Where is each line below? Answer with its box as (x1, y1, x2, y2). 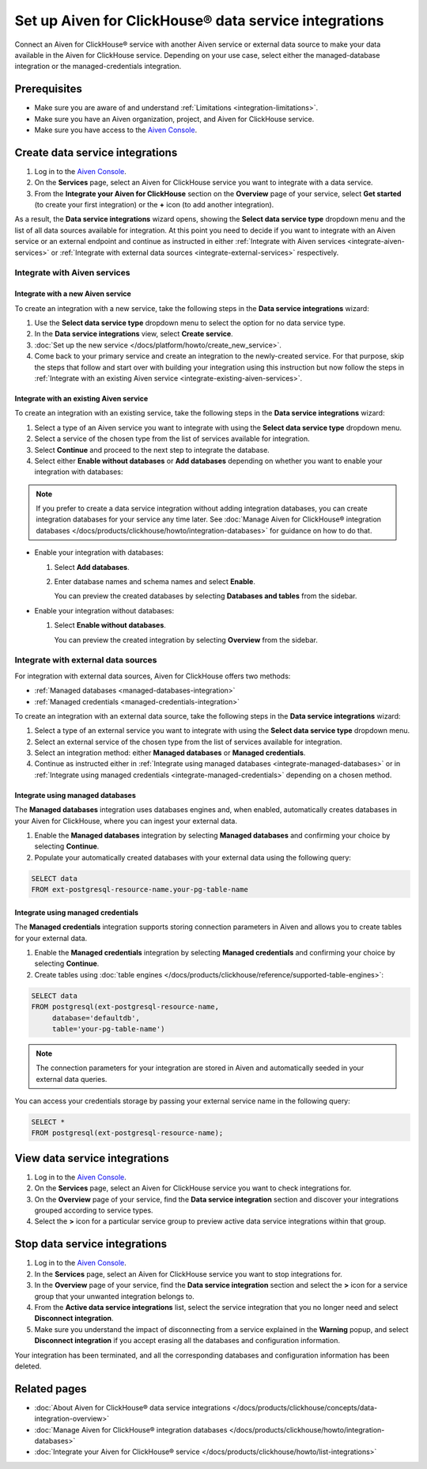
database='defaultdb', (51, 1013, 140, 1023)
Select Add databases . (54, 562, 130, 571)
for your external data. (14, 933, 88, 943)
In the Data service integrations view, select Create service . (34, 329, 233, 339)
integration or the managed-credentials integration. (14, 62, 182, 71)
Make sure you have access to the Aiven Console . (34, 125, 198, 135)
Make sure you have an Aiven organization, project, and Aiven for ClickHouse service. (34, 114, 315, 123)
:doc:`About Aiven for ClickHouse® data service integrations (34, 1403, 231, 1412)
